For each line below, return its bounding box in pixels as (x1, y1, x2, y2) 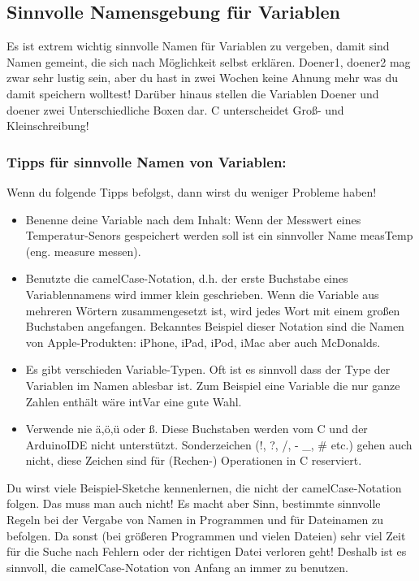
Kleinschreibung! (6, 117, 89, 134)
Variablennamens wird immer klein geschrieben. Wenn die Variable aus (25, 285, 379, 302)
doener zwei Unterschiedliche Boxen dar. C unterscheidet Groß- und (6, 101, 344, 118)
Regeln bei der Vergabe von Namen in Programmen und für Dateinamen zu (6, 511, 383, 528)
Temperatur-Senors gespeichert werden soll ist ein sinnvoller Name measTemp (25, 227, 413, 244)
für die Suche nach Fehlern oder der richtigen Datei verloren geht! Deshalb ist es (6, 543, 407, 560)
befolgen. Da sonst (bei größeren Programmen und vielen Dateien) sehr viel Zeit (6, 527, 406, 544)
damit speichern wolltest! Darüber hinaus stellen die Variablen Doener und (6, 85, 379, 102)
